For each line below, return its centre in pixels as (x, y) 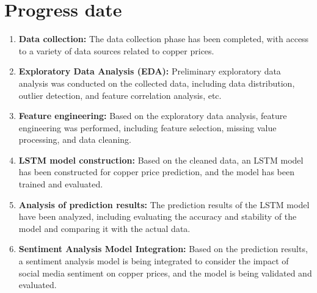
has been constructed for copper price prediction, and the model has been (156, 172)
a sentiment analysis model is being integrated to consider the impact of (154, 261)
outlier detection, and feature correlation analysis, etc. (120, 95)
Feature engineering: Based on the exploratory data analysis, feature (153, 116)
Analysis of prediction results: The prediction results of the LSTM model (164, 204)
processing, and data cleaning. (75, 139)
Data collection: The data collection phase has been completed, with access (164, 39)
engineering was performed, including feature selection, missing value (148, 127)
